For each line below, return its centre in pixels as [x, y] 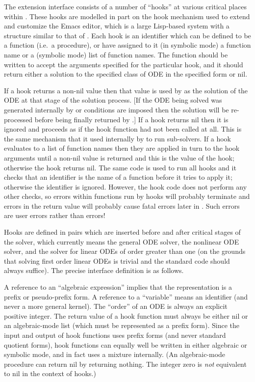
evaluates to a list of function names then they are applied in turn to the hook [122, 148]
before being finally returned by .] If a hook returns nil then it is [131, 119]
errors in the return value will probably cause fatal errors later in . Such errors [122, 205]
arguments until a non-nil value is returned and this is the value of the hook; [119, 157]
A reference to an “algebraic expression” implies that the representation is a [118, 287]
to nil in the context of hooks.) [50, 373]
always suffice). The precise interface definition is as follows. [94, 270]
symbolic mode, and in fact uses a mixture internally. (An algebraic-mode [115, 354]
